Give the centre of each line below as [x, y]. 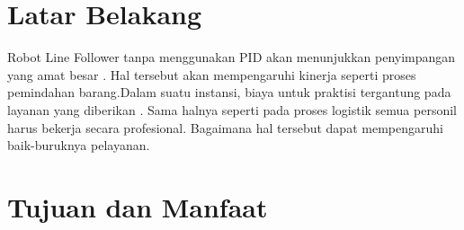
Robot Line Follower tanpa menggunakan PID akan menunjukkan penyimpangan [232, 57]
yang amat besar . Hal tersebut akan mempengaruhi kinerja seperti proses [212, 74]
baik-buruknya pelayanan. [79, 145]
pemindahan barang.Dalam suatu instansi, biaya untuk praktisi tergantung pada [229, 92]
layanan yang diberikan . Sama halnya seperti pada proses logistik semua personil [232, 109]
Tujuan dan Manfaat [138, 206]
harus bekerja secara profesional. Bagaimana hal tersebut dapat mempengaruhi [225, 127]
